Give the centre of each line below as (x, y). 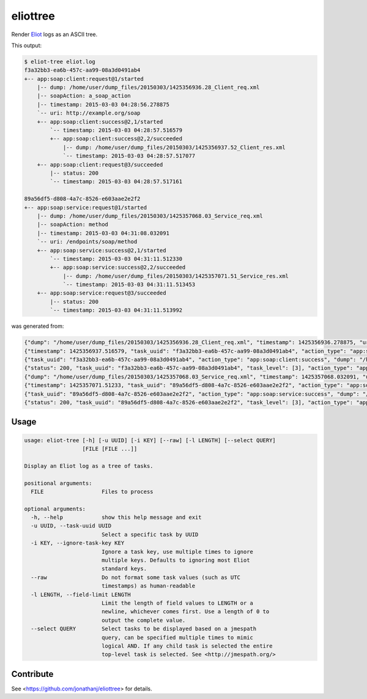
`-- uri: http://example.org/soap (89, 113)
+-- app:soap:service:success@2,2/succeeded (118, 267)
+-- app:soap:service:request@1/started (85, 207)
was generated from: (38, 326)
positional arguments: (58, 483)
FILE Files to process (92, 491)
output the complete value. (143, 620)
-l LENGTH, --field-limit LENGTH (81, 595)
